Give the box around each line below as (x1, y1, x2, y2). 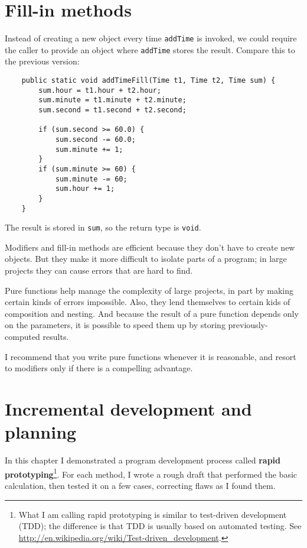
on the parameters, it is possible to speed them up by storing (5, 319, 226, 331)
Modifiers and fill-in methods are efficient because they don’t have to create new (5, 241, 295, 253)
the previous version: (5, 55, 80, 67)
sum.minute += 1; (55, 145, 123, 154)
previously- (228, 319, 268, 331)
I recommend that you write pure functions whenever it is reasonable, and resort (5, 350, 296, 362)
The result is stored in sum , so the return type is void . (5, 221, 201, 234)
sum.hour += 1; (55, 184, 115, 193)
